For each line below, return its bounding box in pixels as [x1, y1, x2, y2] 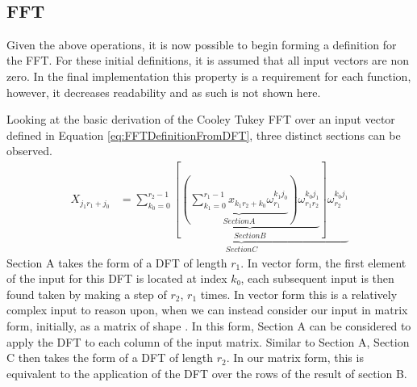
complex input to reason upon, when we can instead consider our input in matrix [6, 301, 408, 318]
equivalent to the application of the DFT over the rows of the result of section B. [6, 364, 407, 381]
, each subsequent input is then [240, 270, 394, 287]
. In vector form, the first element [240, 254, 407, 271]
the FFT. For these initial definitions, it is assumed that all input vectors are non [6, 52, 409, 69]
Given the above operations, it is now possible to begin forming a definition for [6, 36, 397, 53]
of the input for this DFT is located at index [6, 270, 227, 287]
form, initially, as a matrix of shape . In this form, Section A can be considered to [6, 318, 411, 334]
